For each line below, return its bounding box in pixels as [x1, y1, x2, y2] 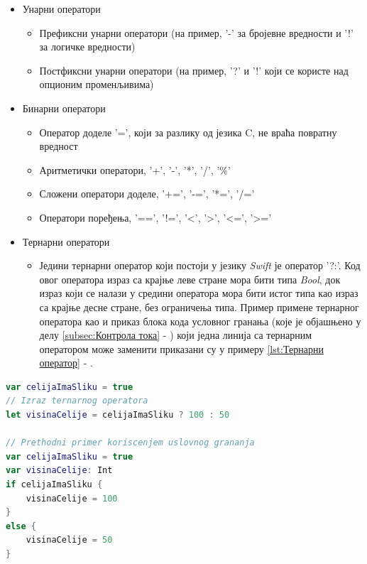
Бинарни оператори [22, 100, 106, 115]
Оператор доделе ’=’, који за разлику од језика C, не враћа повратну [39, 124, 337, 139]
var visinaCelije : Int [6, 465, 113, 476]
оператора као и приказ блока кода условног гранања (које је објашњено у [39, 313, 361, 328]
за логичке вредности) [39, 39, 136, 54]
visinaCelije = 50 [26, 535, 113, 546]
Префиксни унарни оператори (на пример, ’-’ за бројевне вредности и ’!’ [39, 25, 354, 40]
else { [6, 521, 36, 531]
